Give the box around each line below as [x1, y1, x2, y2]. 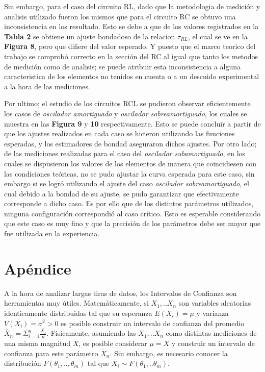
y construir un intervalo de [171, 337, 255, 348]
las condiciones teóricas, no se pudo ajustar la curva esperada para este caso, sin [4, 168, 255, 179]
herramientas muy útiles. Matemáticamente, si [4, 297, 149, 308]
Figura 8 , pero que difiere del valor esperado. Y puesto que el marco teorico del [4, 41, 256, 52]
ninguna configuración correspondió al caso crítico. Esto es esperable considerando [4, 208, 261, 218]
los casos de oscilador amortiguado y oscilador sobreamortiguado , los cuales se [4, 108, 247, 118]
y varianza [196, 307, 229, 318]
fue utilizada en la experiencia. [4, 228, 100, 239]
